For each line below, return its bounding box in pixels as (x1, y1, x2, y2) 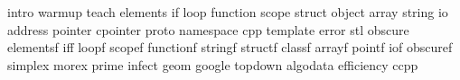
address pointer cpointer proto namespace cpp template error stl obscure (7, 20, 409, 39)
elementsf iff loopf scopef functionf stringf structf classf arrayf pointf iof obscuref (7, 38, 453, 57)
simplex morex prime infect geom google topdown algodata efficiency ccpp (7, 55, 418, 74)
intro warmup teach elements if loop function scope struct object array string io (7, 3, 448, 21)
